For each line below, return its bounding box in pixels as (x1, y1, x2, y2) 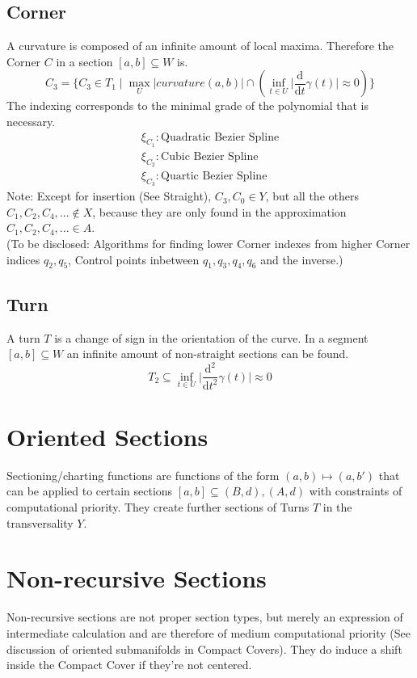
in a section (56, 53, 113, 69)
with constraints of (309, 482, 402, 499)
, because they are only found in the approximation (92, 203, 347, 220)
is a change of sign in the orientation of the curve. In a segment (54, 329, 369, 346)
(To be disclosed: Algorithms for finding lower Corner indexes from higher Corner (6, 235, 411, 252)
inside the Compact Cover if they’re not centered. (6, 656, 252, 673)
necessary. (6, 112, 56, 129)
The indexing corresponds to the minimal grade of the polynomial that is (6, 97, 369, 114)
